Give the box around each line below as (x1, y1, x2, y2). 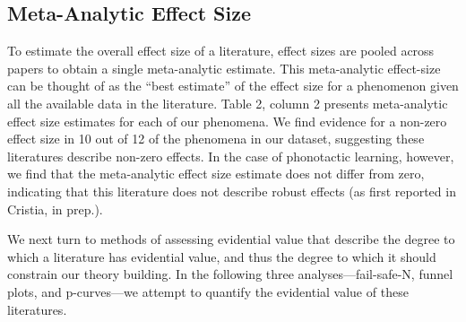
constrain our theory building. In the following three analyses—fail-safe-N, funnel (7, 265, 453, 283)
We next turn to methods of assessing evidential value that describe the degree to (7, 230, 455, 248)
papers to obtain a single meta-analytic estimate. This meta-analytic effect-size (7, 58, 441, 77)
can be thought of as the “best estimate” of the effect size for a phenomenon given (7, 76, 459, 95)
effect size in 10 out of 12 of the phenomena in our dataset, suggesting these (7, 129, 425, 148)
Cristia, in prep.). (7, 199, 103, 218)
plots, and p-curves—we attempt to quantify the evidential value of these (7, 282, 409, 300)
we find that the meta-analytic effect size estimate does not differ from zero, (7, 164, 425, 183)
